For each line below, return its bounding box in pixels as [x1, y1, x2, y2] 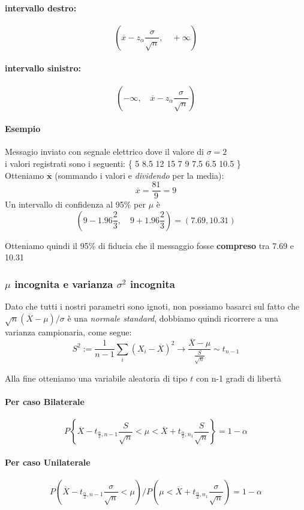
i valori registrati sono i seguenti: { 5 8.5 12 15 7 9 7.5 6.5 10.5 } [5, 157, 241, 169]
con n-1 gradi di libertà [196, 371, 282, 384]
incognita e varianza [14, 276, 113, 291]
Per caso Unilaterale [5, 455, 91, 468]
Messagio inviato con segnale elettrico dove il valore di [5, 145, 204, 158]
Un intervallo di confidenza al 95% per [5, 198, 146, 211]
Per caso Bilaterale [5, 395, 85, 407]
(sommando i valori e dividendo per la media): [55, 169, 224, 181]
